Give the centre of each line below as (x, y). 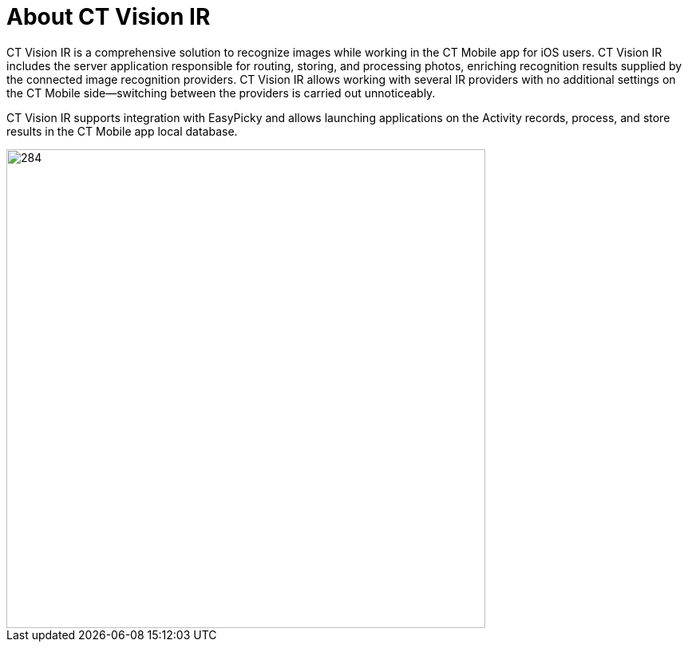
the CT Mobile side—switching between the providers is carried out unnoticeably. (221, 93)
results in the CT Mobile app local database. (122, 131)
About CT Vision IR (109, 17)
